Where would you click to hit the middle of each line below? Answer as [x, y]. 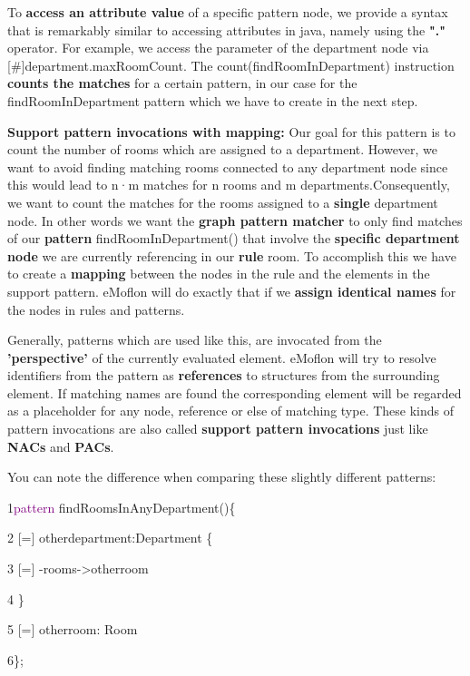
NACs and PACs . [61, 446]
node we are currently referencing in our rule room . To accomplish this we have [232, 255]
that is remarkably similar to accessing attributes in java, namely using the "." [226, 29]
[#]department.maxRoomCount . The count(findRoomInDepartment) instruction [231, 65]
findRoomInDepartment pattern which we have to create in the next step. [213, 100]
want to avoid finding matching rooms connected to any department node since [228, 167]
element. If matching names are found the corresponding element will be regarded [235, 392]
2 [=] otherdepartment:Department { [110, 538]
